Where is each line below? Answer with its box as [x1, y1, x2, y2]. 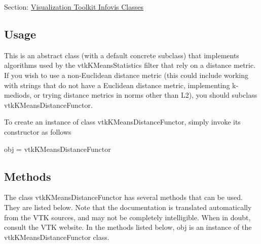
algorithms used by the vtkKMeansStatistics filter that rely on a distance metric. [4, 60, 256, 70]
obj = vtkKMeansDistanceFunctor [4, 143, 111, 154]
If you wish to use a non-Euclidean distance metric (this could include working [4, 69, 249, 80]
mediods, [4, 90, 32, 100]
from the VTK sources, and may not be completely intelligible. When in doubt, [4, 212, 251, 222]
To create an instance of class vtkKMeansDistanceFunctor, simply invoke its [4, 116, 241, 127]
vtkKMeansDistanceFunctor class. [4, 231, 109, 242]
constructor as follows [4, 126, 71, 137]
